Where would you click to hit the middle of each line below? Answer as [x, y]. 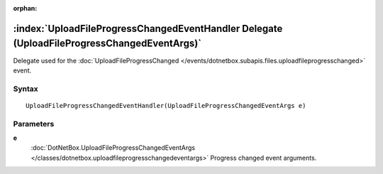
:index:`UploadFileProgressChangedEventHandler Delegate [148, 28]
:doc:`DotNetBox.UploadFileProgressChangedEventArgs [113, 148]
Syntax [26, 89]
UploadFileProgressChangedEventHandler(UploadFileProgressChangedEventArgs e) [166, 105]
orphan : [25, 8]
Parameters [34, 124]
